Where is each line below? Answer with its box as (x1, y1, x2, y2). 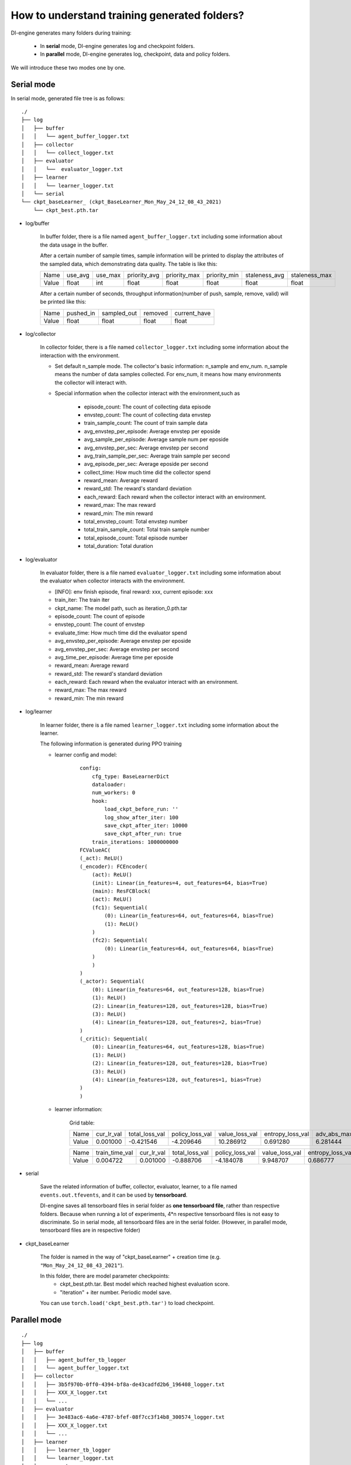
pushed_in (66, 309, 96, 317)
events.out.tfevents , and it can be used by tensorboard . (40, 1191, 188, 1198)
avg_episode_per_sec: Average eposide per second (84, 461, 209, 468)
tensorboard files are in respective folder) (40, 1226, 140, 1234)
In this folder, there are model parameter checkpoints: (40, 1272, 170, 1279)
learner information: (54, 1106, 102, 1113)
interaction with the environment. (40, 352, 120, 359)
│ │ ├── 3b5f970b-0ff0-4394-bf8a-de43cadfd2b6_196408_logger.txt (21, 1381, 225, 1388)
